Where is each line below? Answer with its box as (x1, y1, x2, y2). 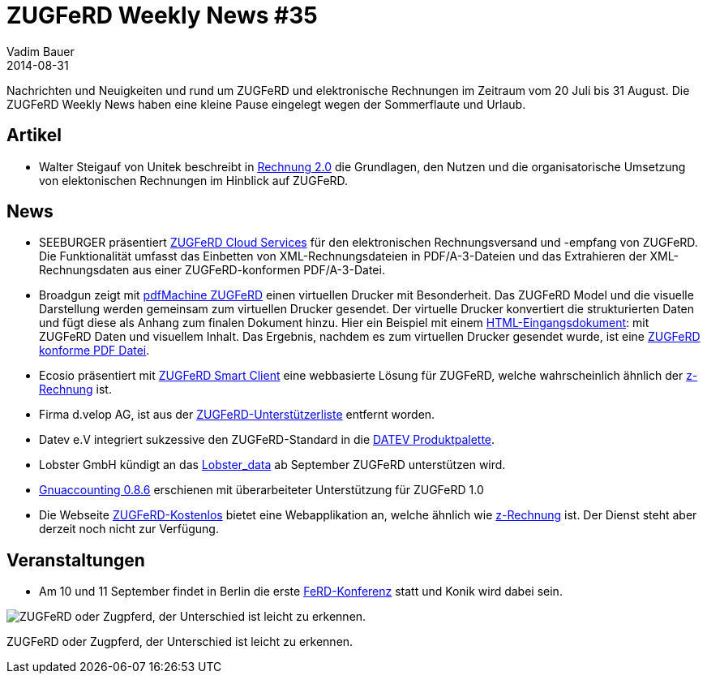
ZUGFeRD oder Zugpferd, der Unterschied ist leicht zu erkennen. (6, 635, 353, 649)
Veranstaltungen (6, 549, 145, 570)
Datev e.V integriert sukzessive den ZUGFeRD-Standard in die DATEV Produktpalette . (39, 433, 495, 447)
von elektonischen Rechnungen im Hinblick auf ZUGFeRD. (39, 173, 349, 187)
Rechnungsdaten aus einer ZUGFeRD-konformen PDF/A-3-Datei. (39, 263, 385, 278)
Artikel (6, 125, 62, 146)
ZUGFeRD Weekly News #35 (6, 2, 318, 29)
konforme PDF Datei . (39, 343, 150, 358)
